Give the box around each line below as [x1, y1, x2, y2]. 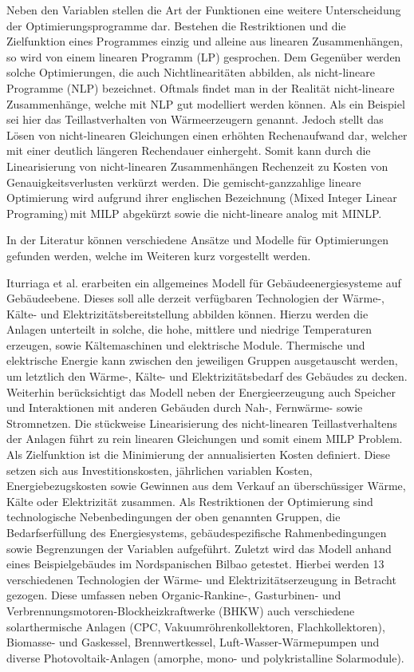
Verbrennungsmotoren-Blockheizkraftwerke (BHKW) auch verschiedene [6, 602, 355, 619]
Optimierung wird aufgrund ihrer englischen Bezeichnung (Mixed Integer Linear [6, 189, 397, 206]
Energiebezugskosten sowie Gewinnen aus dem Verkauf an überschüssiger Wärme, [6, 477, 406, 494]
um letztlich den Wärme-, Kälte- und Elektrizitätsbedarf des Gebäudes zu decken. [6, 368, 408, 385]
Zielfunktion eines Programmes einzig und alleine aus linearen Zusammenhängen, [6, 33, 403, 49]
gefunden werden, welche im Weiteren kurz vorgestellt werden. [6, 247, 311, 263]
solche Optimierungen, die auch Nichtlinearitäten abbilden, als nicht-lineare [6, 64, 375, 81]
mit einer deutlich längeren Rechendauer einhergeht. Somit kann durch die [6, 142, 371, 159]
